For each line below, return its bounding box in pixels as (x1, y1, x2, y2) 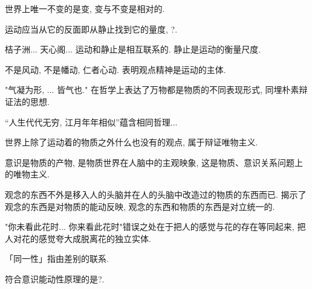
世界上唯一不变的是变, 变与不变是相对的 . (5, 2, 165, 14)
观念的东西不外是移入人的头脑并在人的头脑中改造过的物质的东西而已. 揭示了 (5, 188, 307, 200)
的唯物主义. (5, 168, 50, 180)
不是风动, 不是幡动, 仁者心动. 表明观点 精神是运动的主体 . (5, 63, 226, 75)
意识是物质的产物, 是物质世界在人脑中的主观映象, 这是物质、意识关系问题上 (5, 156, 304, 168)
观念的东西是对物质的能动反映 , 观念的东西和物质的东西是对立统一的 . (5, 200, 275, 212)
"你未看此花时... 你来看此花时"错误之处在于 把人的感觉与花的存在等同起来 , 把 (5, 220, 306, 233)
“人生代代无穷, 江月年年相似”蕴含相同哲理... (5, 115, 178, 128)
